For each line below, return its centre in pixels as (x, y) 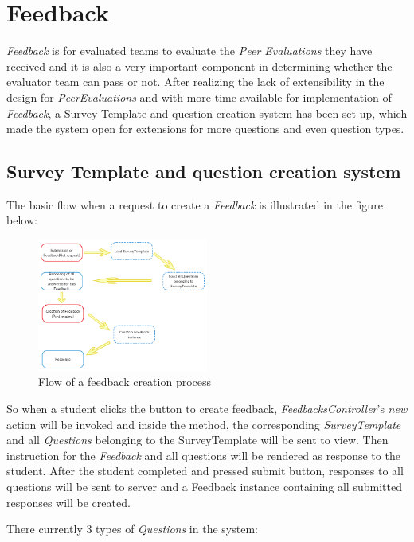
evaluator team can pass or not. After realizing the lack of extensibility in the (195, 82)
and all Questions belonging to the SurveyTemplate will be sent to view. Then (197, 440)
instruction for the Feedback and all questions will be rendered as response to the (203, 455)
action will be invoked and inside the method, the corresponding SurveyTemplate (204, 424)
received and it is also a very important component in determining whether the (199, 66)
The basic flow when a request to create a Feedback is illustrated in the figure (195, 204)
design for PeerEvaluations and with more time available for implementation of (199, 97)
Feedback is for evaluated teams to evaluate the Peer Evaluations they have (189, 51)
